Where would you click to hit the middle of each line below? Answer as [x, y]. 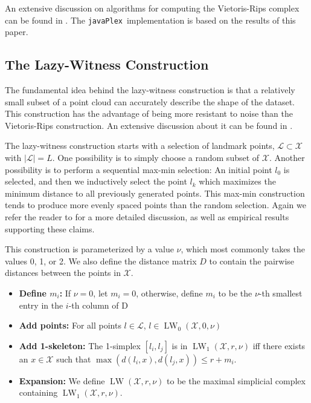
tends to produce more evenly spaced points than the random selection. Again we [155, 205]
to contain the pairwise [252, 260]
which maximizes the [237, 181]
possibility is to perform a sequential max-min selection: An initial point [139, 169]
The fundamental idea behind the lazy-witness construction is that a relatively [150, 90]
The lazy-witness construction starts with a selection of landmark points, [140, 146]
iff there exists [279, 345]
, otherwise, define [169, 293]
